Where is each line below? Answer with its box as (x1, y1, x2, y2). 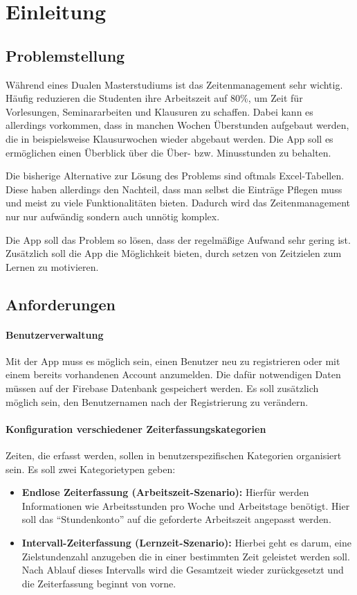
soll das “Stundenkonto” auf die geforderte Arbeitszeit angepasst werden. (21, 512, 331, 526)
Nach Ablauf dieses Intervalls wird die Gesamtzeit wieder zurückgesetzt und (21, 562, 344, 577)
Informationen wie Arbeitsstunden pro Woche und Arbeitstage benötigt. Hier (21, 498, 350, 513)
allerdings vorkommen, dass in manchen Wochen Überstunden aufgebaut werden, (6, 118, 349, 132)
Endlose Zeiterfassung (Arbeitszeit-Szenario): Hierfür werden (21, 485, 309, 499)
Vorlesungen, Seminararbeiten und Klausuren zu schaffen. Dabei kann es (6, 104, 313, 118)
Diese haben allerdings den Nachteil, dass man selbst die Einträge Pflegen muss (6, 181, 342, 196)
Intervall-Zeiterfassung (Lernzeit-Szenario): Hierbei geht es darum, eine (21, 535, 351, 550)
